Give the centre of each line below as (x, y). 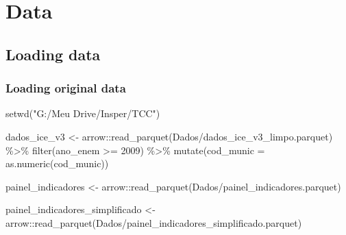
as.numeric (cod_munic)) (57, 163)
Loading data (53, 54)
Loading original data (66, 88)
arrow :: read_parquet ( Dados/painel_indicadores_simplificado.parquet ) (154, 222)
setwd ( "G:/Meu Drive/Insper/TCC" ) (83, 113)
